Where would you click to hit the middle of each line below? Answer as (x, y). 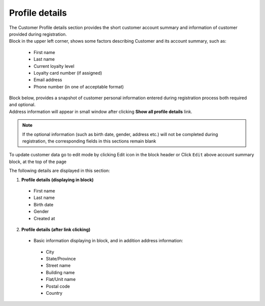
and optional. (22, 105)
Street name (58, 266)
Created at (44, 218)
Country (54, 293)
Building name (60, 272)
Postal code (58, 286)
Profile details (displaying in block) (58, 180)
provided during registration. (38, 34)
